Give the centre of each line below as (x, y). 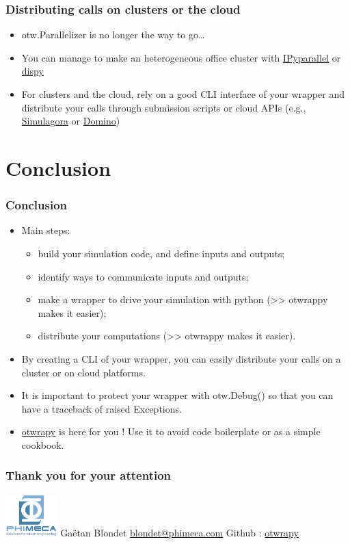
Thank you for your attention (89, 475)
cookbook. (43, 444)
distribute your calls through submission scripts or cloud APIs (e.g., (164, 107)
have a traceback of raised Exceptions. (102, 408)
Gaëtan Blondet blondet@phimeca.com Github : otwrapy (179, 532)
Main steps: (46, 230)
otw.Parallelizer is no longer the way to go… (113, 35)
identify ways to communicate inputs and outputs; (143, 276)
